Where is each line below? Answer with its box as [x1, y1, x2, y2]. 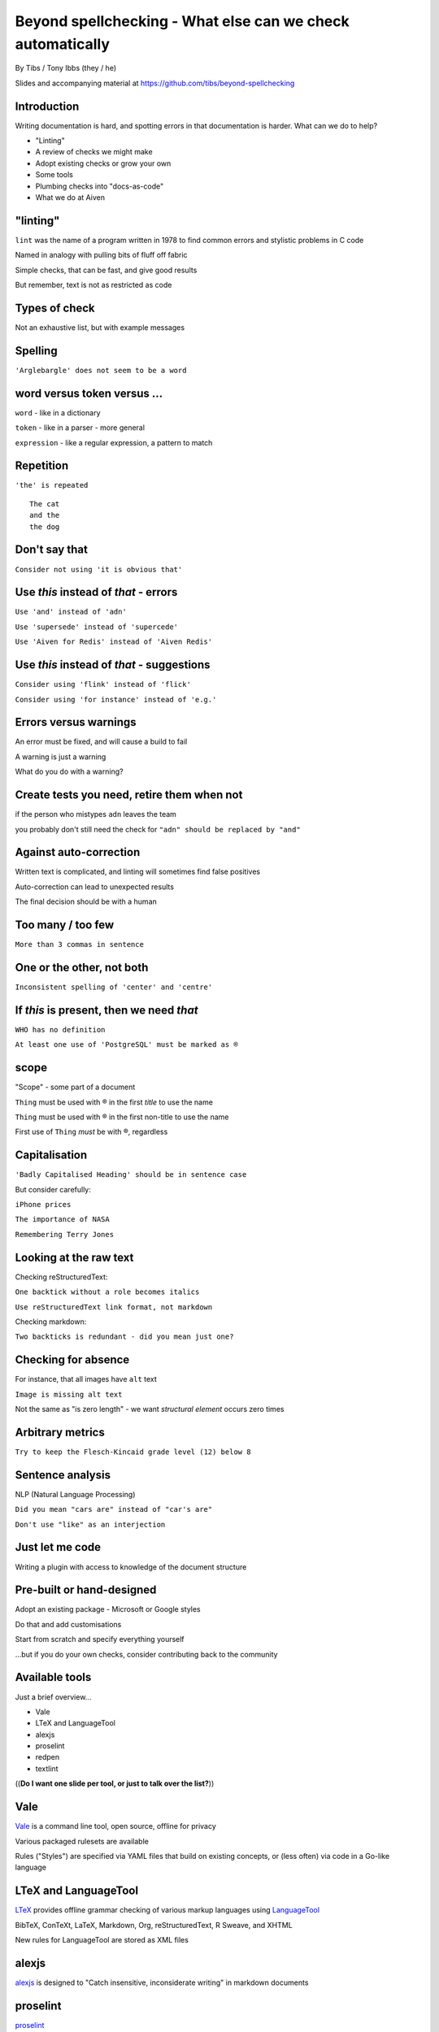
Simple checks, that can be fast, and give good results [15, 265, 198, 275]
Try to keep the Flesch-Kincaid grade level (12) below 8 [15, 1447, 251, 1457]
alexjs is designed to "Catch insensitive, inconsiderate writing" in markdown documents [15, 1978, 309, 1987]
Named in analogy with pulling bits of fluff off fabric [15, 250, 188, 260]
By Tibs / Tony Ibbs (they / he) [15, 63, 117, 73]
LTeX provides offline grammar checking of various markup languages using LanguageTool [15, 1905, 320, 1915]
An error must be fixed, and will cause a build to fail [15, 736, 188, 747]
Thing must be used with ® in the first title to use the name [15, 1097, 213, 1107]
